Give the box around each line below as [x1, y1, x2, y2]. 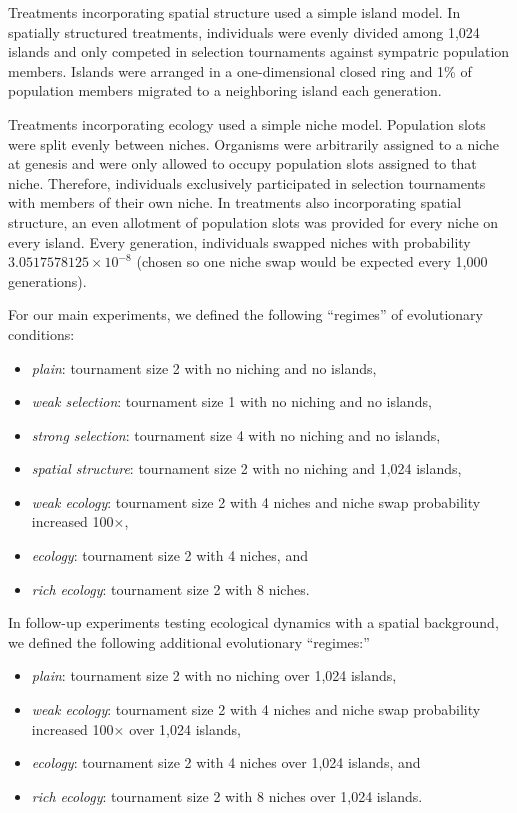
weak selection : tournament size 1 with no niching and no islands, [31, 391, 432, 412]
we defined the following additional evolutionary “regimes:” [8, 631, 370, 652]
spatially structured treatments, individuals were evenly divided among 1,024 [8, 21, 480, 42]
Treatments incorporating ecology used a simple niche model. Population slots [8, 113, 486, 134]
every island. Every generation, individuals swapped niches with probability [8, 231, 471, 252]
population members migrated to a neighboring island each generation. [8, 80, 442, 101]
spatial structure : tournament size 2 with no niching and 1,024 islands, [31, 458, 462, 479]
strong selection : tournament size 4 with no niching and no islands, [31, 424, 441, 445]
